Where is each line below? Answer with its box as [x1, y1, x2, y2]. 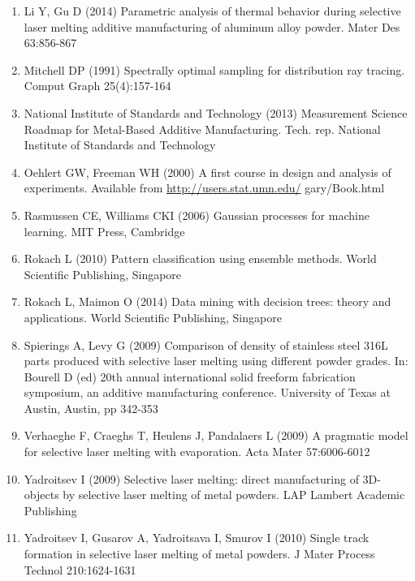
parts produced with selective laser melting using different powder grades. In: [24, 352, 409, 369]
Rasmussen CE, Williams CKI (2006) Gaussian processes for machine [24, 206, 370, 223]
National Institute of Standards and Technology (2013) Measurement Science [24, 104, 408, 121]
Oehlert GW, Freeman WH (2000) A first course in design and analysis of [24, 163, 391, 180]
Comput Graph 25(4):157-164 [24, 77, 171, 94]
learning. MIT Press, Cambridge [24, 222, 185, 239]
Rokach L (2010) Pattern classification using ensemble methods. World [24, 250, 377, 267]
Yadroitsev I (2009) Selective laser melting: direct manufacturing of [24, 470, 359, 487]
